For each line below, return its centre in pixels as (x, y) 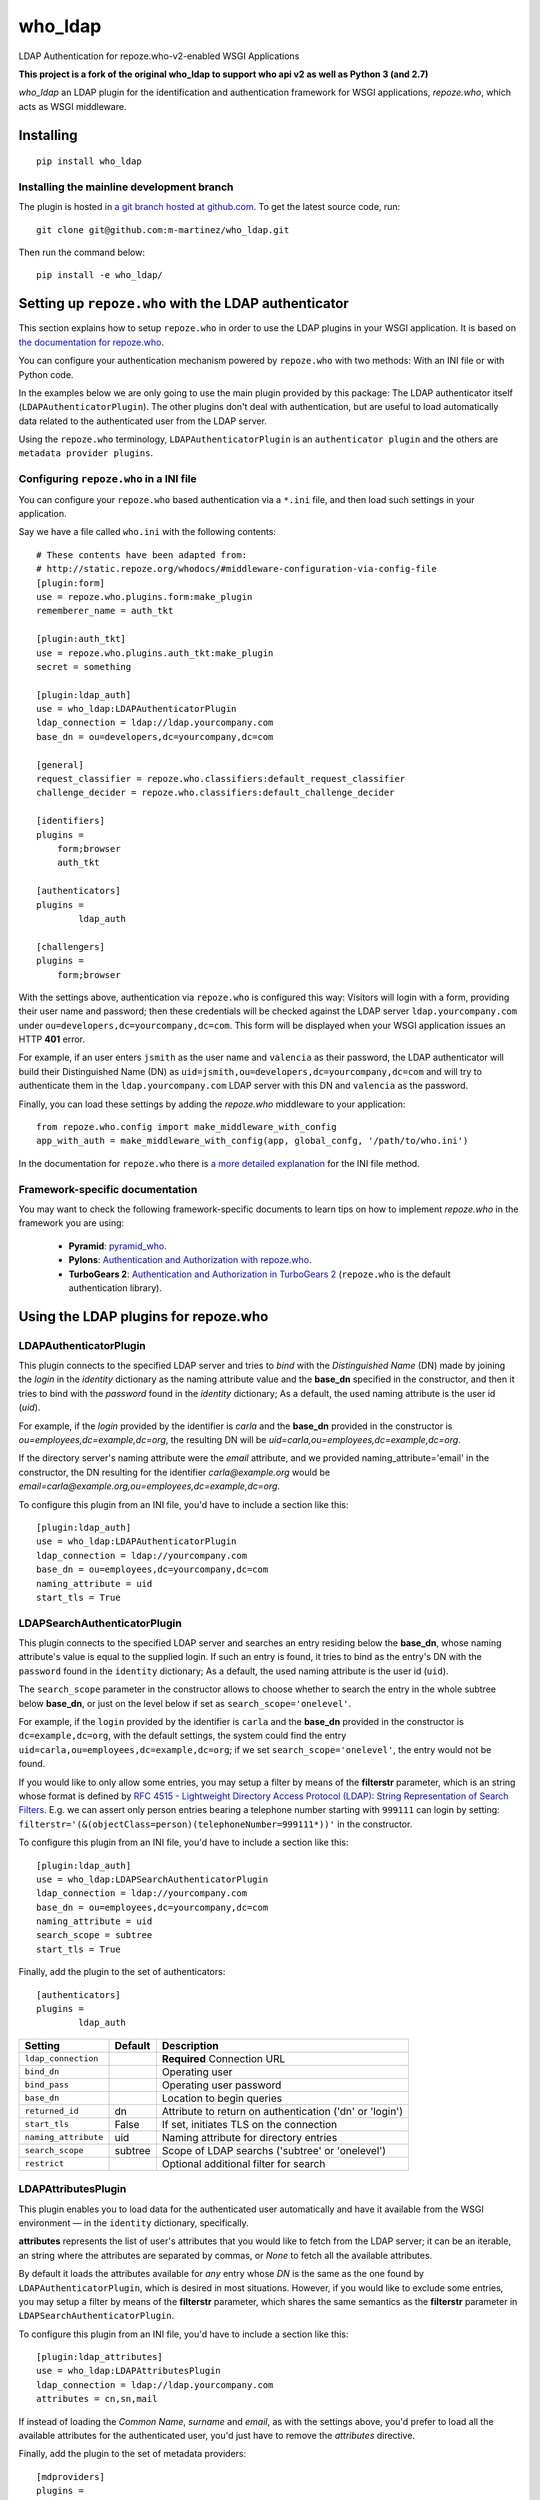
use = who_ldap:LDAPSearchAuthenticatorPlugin (152, 1879)
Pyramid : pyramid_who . (117, 1246)
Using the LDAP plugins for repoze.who (143, 1316)
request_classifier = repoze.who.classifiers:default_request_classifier (221, 779)
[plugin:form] (70, 583)
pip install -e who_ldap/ (100, 275)
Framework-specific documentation (108, 1189)
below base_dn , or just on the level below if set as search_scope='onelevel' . (185, 1703)
